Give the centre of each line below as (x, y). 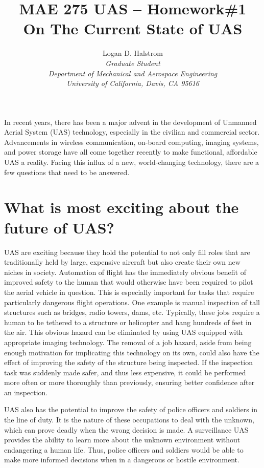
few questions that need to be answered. (67, 172)
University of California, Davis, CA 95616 (133, 83)
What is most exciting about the (122, 207)
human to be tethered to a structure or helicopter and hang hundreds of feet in (128, 322)
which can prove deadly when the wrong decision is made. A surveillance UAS (126, 429)
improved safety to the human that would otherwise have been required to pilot (129, 282)
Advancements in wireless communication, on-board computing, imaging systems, (131, 142)
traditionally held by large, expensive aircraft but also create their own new (122, 262)
